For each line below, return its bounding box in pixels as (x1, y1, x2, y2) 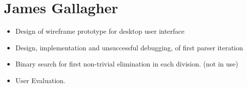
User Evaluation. (15, 75, 66, 85)
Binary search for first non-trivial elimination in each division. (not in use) (15, 59, 238, 69)
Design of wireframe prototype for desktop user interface (15, 26, 185, 36)
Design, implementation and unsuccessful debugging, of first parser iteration (15, 42, 243, 52)
